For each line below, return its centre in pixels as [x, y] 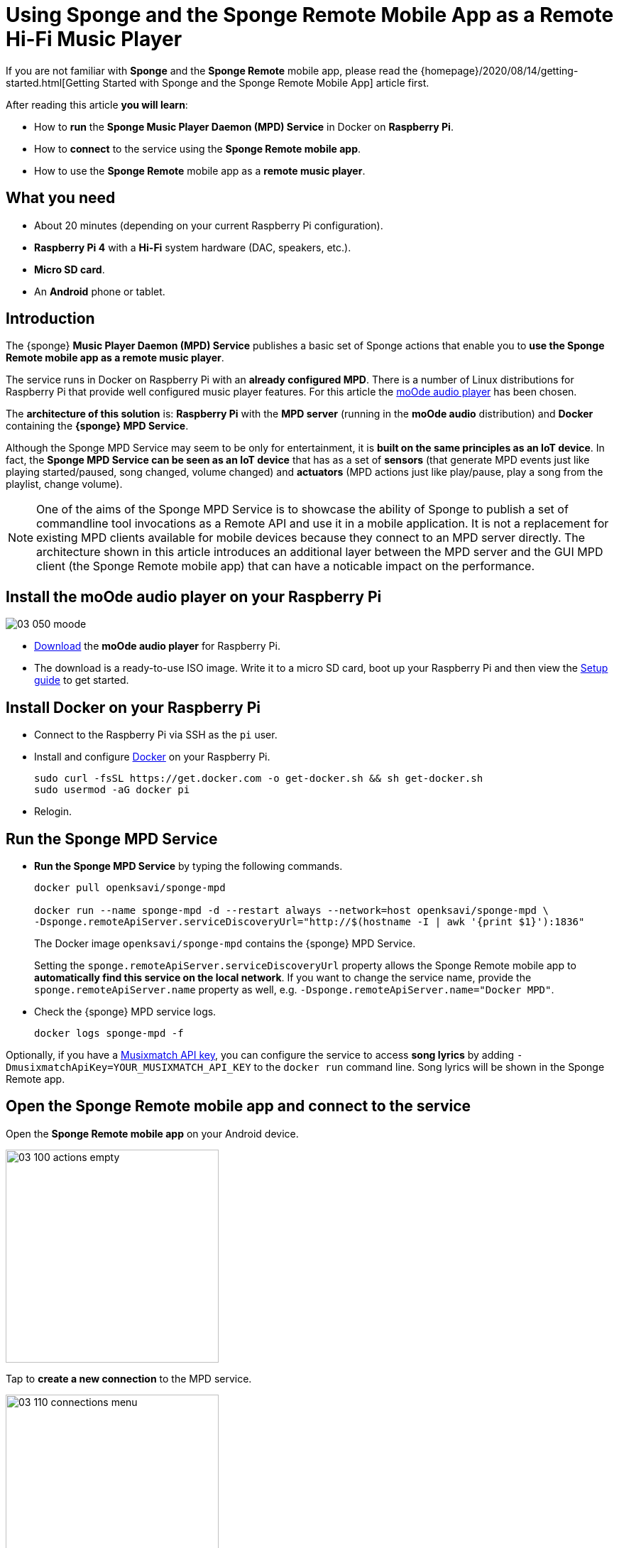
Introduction [50, 319]
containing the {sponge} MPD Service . [97, 426]
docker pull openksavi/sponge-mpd [130, 887]
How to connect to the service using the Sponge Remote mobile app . [197, 148]
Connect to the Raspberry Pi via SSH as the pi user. [156, 735]
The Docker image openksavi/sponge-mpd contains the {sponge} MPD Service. [225, 943]
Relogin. [53, 812]
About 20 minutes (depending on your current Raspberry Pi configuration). [209, 225]
